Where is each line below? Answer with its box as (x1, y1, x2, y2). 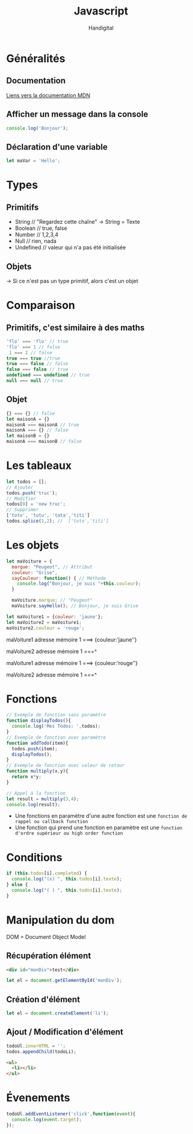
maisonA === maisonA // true (6, 421, 79, 428)
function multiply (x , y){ (6, 768, 69, 774)
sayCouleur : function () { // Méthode (11, 575, 106, 581)
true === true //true (6, 355, 61, 362)
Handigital (88, 24, 114, 31)
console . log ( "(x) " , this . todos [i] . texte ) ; (11, 876, 122, 882)
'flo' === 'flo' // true (6, 338, 69, 345)
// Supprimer (6, 507, 39, 513)
